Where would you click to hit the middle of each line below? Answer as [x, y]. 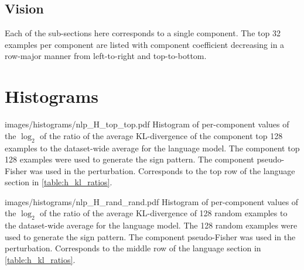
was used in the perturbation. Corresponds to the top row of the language [162, 170]
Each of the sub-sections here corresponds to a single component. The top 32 [143, 33]
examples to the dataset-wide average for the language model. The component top [152, 148]
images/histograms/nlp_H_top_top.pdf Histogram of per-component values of [147, 124]
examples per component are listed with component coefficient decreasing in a [145, 44]
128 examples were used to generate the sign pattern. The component [129, 159]
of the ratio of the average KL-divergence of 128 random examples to [164, 213]
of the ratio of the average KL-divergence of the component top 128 [161, 135]
